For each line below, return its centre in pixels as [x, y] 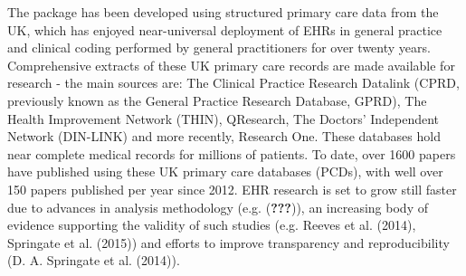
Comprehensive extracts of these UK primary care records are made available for [231, 65]
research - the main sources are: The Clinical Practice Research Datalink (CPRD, [233, 83]
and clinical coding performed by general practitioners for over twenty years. [219, 48]
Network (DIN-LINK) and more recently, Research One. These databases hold [224, 136]
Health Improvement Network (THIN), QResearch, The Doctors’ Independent [223, 118]
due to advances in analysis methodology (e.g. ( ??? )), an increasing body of [218, 207]
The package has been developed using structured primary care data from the [223, 12]
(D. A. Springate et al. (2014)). [94, 260]
